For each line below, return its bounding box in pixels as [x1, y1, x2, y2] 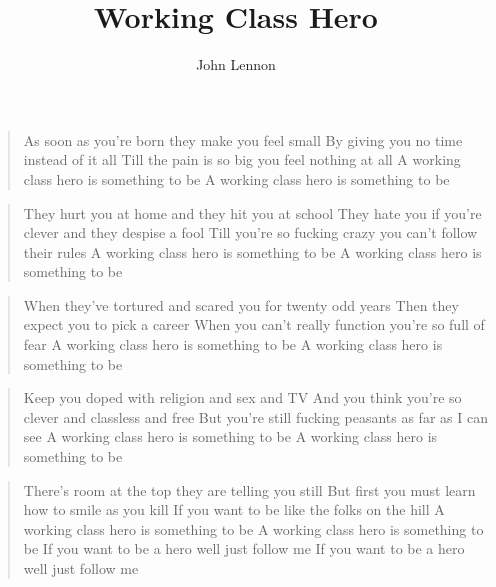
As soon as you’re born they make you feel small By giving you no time [23, 129, 463, 150]
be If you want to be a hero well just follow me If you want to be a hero [23, 538, 465, 559]
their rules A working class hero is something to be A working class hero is [23, 241, 482, 262]
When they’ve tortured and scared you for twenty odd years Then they [23, 294, 459, 315]
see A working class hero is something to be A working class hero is [23, 426, 438, 447]
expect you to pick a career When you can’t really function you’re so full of [23, 314, 485, 335]
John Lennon [196, 54, 276, 75]
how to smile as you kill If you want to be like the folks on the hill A [23, 499, 445, 520]
